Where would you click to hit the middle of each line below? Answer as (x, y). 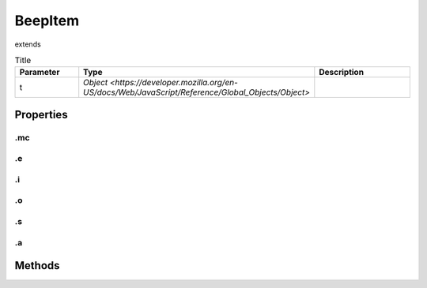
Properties (41, 114)
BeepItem (47, 21)
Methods (37, 266)
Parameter (40, 73)
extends (28, 44)
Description (341, 73)
